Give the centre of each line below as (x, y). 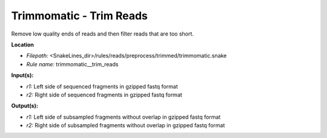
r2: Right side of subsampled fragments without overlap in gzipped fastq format (126, 125)
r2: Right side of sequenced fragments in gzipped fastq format (104, 95)
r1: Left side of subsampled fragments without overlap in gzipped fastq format (124, 117)
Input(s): (22, 75)
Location (23, 45)
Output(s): (25, 106)
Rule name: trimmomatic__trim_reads (72, 64)
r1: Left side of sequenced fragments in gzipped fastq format (102, 86)
